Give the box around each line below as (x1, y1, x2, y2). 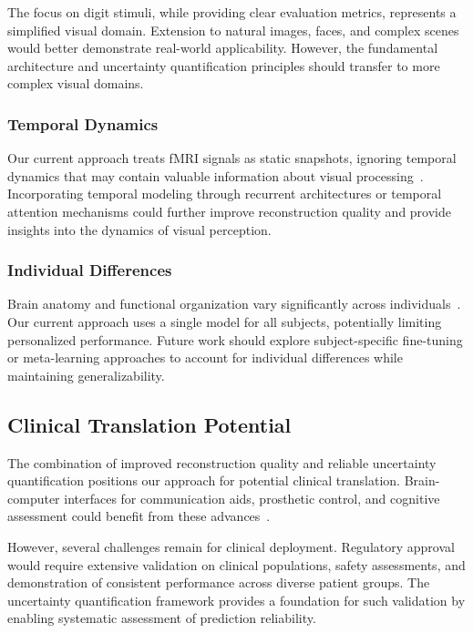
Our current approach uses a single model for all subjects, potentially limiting (7, 311, 442, 331)
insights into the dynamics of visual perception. (7, 220, 272, 239)
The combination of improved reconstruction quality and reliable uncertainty (7, 453, 437, 472)
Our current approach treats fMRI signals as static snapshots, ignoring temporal (7, 148, 457, 168)
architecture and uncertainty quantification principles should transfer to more (7, 56, 440, 75)
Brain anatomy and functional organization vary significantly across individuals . (7, 294, 461, 313)
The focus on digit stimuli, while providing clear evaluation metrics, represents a (7, 3, 457, 21)
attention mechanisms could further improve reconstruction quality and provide (7, 201, 452, 220)
